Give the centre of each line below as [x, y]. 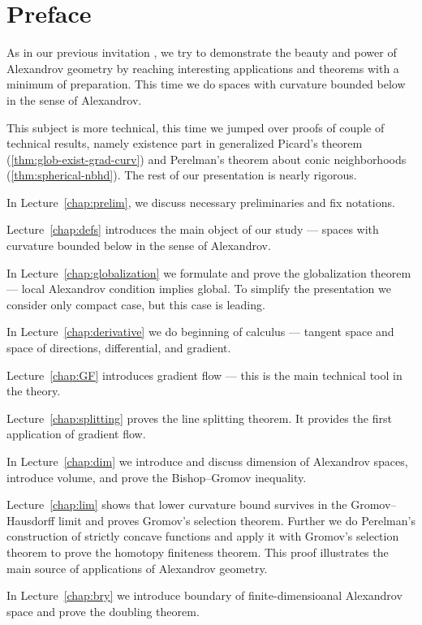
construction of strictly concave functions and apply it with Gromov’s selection [203, 536]
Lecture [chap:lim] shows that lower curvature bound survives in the [177, 504]
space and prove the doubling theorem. [103, 611]
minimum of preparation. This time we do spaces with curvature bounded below [206, 84]
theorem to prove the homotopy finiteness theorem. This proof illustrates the [198, 552]
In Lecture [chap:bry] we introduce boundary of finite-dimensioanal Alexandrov [205, 595]
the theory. [34, 391]
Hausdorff [31, 520]
